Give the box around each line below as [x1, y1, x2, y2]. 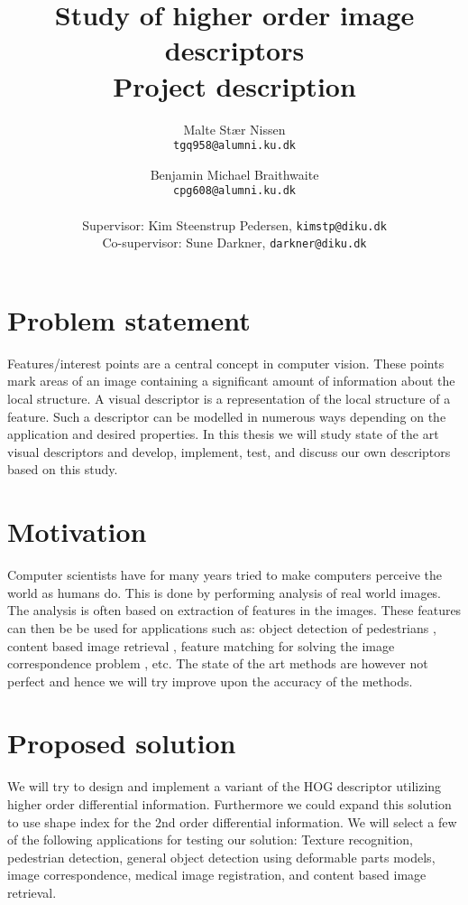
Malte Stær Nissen [183, 119, 286, 138]
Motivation [7, 513, 147, 550]
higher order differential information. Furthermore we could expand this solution [7, 795, 452, 813]
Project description [113, 67, 356, 104]
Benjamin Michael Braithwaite [150, 164, 319, 183]
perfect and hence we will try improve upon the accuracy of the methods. [7, 671, 413, 690]
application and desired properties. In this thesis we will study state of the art [7, 425, 439, 443]
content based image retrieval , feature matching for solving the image [7, 636, 395, 655]
